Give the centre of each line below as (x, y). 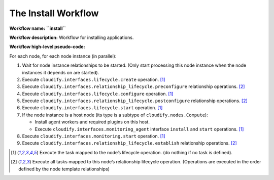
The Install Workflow (54, 13)
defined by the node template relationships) (64, 169)
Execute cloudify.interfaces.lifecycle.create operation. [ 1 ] (94, 79)
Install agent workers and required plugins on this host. (92, 122)
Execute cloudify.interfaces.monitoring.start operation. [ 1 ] (94, 136)
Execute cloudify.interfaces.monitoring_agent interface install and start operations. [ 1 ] (139, 129)
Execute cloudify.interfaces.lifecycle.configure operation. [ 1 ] (98, 94)
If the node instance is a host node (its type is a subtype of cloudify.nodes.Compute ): (115, 115)
